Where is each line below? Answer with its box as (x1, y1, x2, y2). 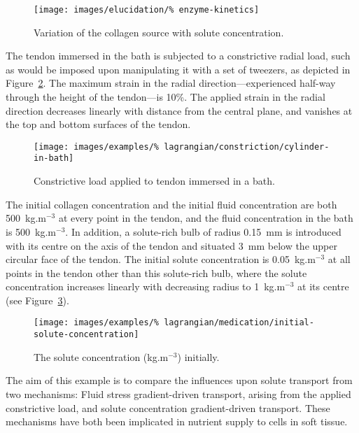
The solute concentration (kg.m (34, 349, 169, 364)
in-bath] (34, 153, 74, 164)
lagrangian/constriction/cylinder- (164, 141, 330, 152)
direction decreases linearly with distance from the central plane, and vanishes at (6, 103, 353, 118)
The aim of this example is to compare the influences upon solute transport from (6, 373, 353, 388)
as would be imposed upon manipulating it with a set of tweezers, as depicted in (6, 62, 351, 76)
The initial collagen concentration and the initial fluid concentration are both (6, 197, 337, 211)
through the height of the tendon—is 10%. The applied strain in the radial (6, 90, 325, 104)
